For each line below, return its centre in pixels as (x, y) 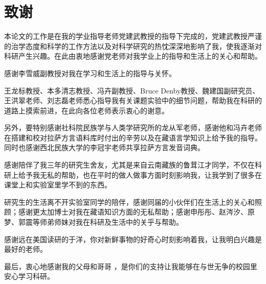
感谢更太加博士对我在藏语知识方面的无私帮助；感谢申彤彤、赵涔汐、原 (136, 212)
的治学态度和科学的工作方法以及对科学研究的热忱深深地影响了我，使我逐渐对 (133, 46)
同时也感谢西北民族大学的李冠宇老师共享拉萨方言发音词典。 (104, 147)
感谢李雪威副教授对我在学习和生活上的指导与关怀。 (90, 73)
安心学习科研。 (29, 276)
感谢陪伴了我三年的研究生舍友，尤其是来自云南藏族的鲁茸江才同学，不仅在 (129, 165)
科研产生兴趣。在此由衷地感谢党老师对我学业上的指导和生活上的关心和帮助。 (133, 56)
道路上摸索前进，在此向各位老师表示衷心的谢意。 (86, 110)
